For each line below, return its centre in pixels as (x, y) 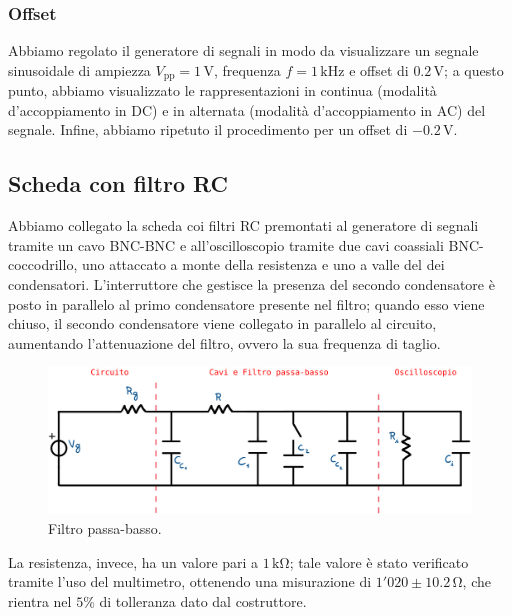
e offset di (379, 69)
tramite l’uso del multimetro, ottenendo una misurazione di (190, 581)
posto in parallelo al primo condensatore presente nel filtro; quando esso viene (246, 303)
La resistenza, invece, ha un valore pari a (133, 561)
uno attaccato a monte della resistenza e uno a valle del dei (263, 264)
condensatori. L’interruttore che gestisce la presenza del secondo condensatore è (251, 284)
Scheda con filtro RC (118, 183)
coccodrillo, (43, 264)
